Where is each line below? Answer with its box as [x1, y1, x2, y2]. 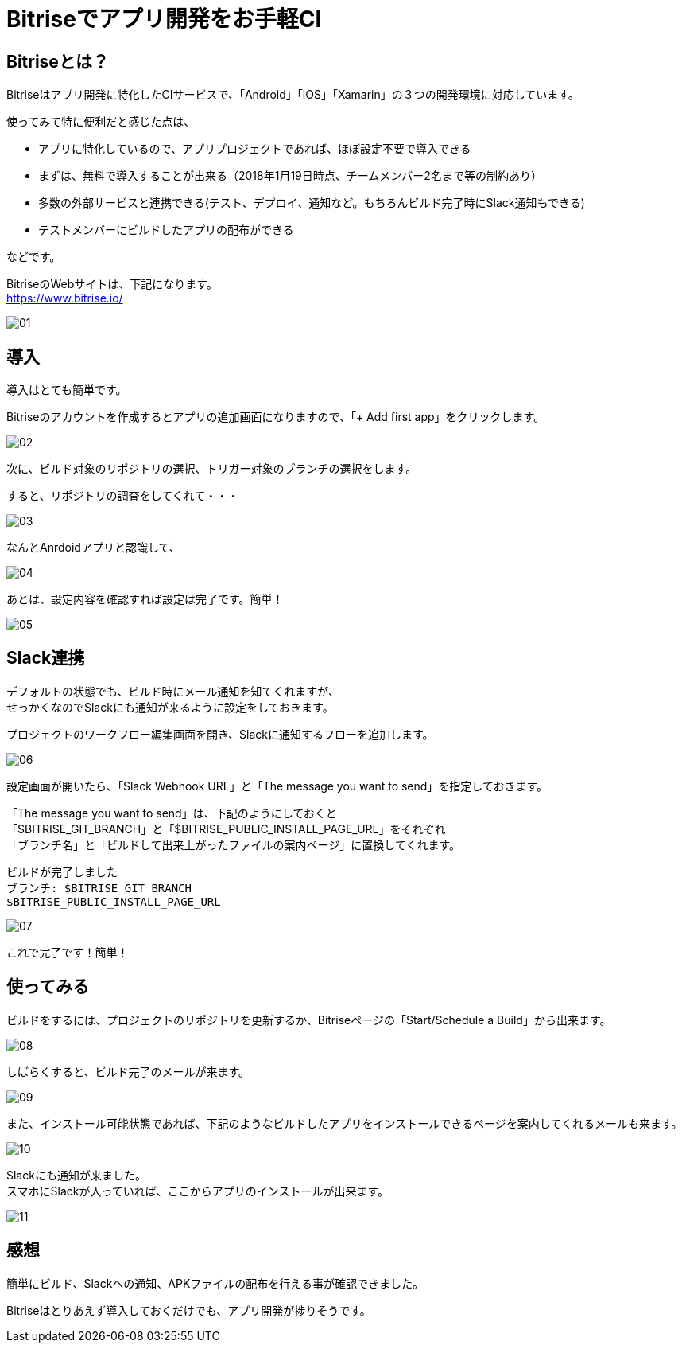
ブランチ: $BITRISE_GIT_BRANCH [6, 881, 192, 895]
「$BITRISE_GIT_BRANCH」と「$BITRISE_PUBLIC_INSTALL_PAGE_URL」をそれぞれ [6, 821, 446, 836]
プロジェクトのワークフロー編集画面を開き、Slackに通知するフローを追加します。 [6, 727, 434, 741]
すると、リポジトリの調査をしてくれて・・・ [6, 489, 239, 503]
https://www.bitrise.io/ [6, 291, 123, 306]
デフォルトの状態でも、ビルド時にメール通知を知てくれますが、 [6, 684, 339, 698]
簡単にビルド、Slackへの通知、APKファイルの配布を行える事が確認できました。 [6, 1276, 424, 1290]
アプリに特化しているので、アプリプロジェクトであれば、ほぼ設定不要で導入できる [38, 142, 471, 156]
